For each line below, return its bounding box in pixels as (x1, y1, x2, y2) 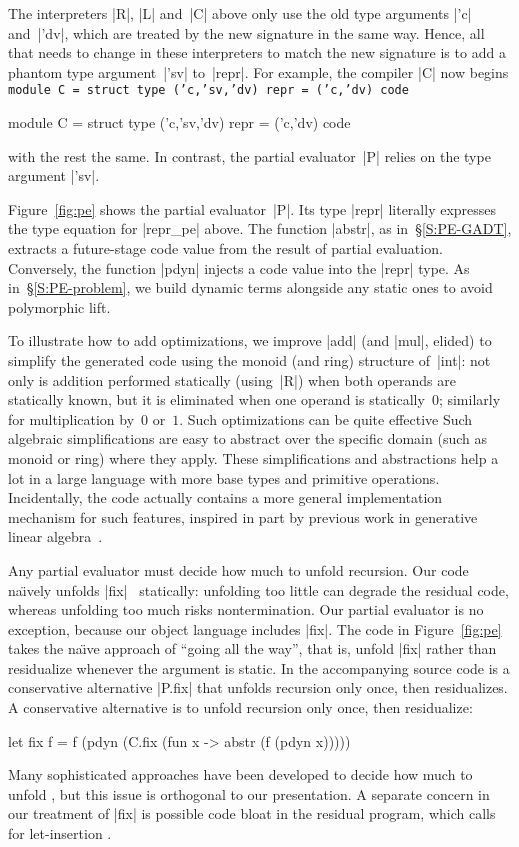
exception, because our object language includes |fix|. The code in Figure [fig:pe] (8, 618, 502, 639)
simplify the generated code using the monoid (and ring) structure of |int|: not (8, 349, 491, 370)
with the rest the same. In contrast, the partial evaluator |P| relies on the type (8, 145, 491, 166)
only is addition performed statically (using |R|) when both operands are (8, 369, 456, 390)
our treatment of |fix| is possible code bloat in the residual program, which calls (8, 803, 496, 824)
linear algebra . (8, 526, 103, 547)
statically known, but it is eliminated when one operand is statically (8, 389, 425, 410)
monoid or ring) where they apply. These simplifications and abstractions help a (8, 447, 499, 468)
